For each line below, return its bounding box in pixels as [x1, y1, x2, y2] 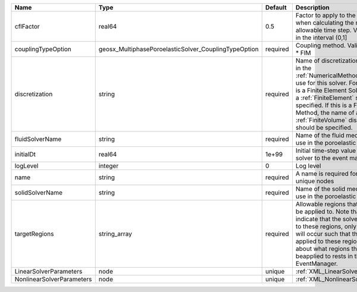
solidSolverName [14, 189, 62, 196]
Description [295, 4, 330, 11]
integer [98, 162, 119, 169]
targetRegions [14, 230, 54, 238]
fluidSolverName [14, 135, 62, 143]
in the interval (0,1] [295, 33, 347, 42]
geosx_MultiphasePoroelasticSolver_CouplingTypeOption [98, 45, 259, 53]
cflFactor [14, 23, 40, 30]
